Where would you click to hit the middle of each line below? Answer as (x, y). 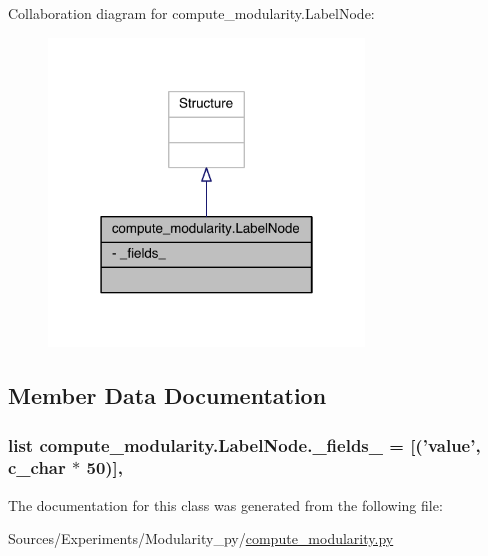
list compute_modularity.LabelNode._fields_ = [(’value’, (244, 444)
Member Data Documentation (167, 395)
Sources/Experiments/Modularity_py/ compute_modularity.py (201, 538)
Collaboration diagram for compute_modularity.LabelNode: (191, 13)
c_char (37, 467)
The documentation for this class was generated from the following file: (225, 504)
